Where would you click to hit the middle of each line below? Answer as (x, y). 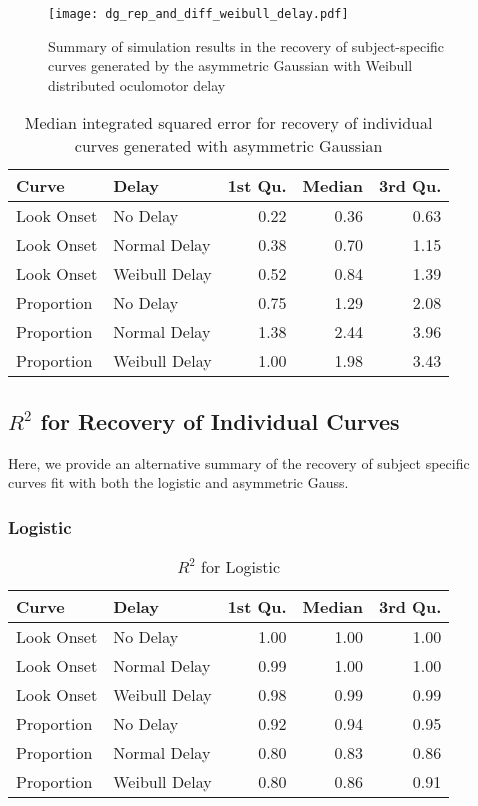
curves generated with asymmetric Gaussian (228, 146)
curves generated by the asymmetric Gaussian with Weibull (230, 65)
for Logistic (241, 567)
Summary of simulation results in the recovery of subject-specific (246, 45)
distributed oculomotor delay (137, 84)
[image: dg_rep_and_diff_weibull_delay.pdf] (198, 14)
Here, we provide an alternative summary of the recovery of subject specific (239, 462)
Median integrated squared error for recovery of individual (228, 123)
